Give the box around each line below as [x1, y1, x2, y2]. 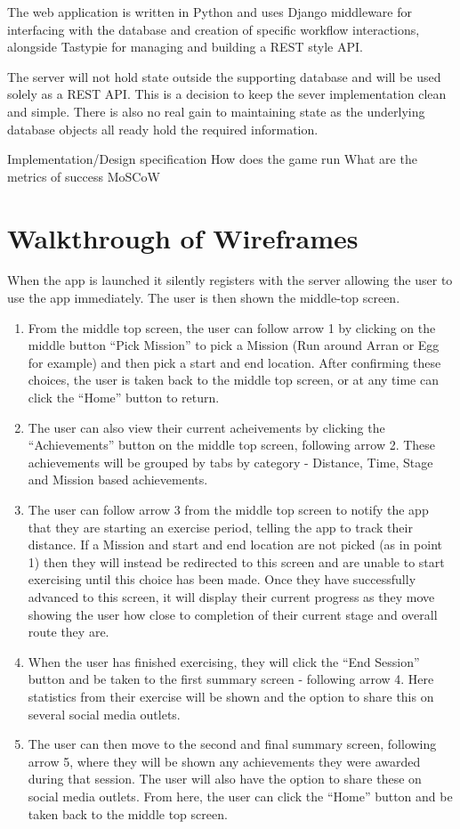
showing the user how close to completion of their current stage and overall [28, 605, 438, 623]
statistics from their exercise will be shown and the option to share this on [28, 687, 434, 705]
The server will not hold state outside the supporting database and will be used [7, 67, 441, 85]
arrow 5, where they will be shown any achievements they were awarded [28, 752, 421, 770]
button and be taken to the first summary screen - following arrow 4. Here [28, 670, 434, 688]
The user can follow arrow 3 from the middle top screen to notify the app [28, 500, 429, 518]
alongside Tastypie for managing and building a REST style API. [7, 37, 363, 56]
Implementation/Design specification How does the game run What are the [7, 150, 417, 168]
